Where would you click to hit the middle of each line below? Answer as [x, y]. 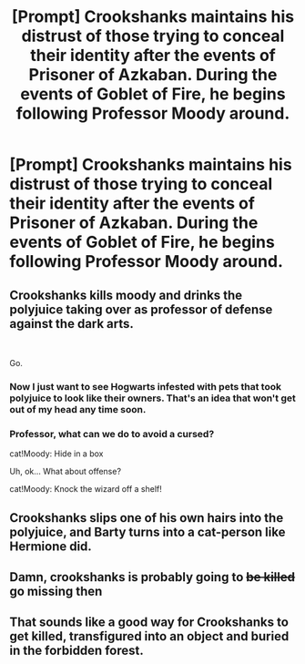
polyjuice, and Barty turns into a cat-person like [147, 531]
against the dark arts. [72, 324]
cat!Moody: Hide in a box [56, 454]
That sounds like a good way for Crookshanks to [149, 623]
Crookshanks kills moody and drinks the [126, 295]
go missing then [56, 591]
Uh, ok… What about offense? [65, 472]
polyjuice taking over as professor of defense [141, 309]
